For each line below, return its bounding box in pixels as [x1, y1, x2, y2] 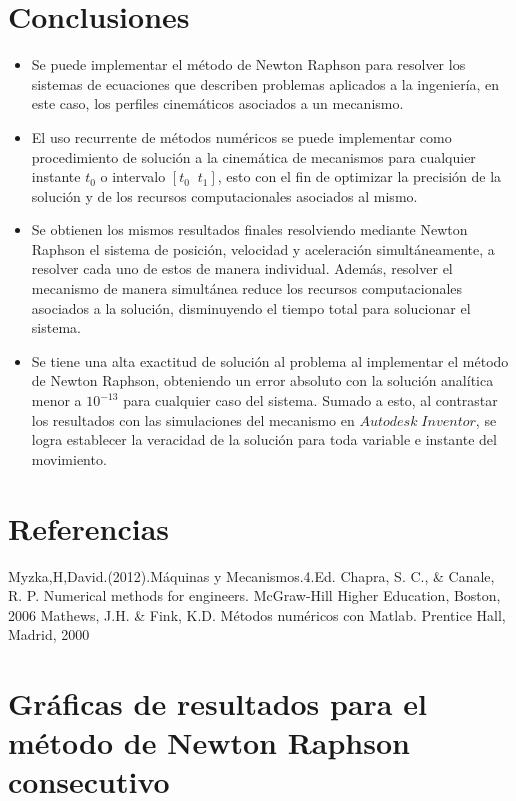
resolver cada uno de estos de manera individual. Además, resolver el [31, 258, 453, 279]
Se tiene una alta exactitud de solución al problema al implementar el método [31, 350, 509, 371]
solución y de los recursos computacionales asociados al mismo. [31, 185, 418, 206]
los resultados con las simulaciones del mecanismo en [31, 409, 355, 430]
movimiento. [31, 448, 107, 469]
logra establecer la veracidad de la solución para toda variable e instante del [31, 429, 497, 450]
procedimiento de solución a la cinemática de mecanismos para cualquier [31, 146, 476, 167]
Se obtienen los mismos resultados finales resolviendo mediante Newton [31, 219, 468, 240]
